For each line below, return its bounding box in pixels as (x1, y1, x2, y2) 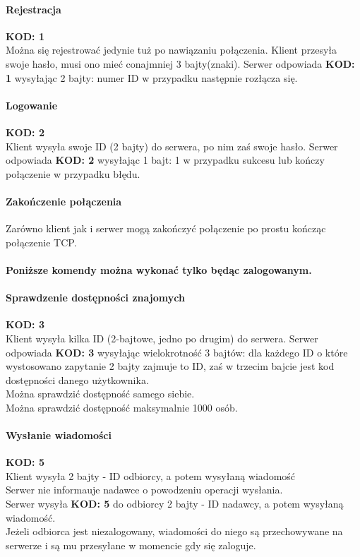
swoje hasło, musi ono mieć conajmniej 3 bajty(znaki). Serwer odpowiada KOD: (6, 56, 355, 71)
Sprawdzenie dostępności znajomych (6, 290, 185, 305)
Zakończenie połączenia (6, 193, 122, 208)
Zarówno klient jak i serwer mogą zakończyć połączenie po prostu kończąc (6, 221, 326, 236)
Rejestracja (6, 1, 61, 16)
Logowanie (6, 97, 58, 112)
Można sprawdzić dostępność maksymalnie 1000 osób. (6, 400, 238, 414)
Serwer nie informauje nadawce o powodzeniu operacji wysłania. (6, 482, 283, 497)
